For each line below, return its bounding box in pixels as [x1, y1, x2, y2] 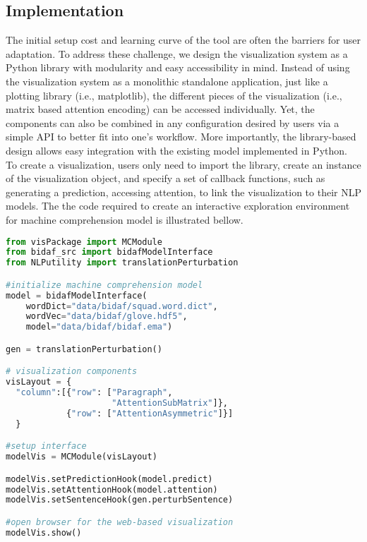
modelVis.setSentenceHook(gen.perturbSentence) [6, 495, 234, 505]
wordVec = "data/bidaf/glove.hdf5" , [25, 311, 188, 322]
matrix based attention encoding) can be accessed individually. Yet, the [6, 102, 315, 116]
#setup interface [6, 441, 87, 452]
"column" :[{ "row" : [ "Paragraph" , [16, 387, 173, 398]
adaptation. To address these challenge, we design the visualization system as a [6, 46, 348, 61]
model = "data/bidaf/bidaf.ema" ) [25, 322, 173, 332]
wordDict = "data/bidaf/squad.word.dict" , [25, 301, 218, 311]
